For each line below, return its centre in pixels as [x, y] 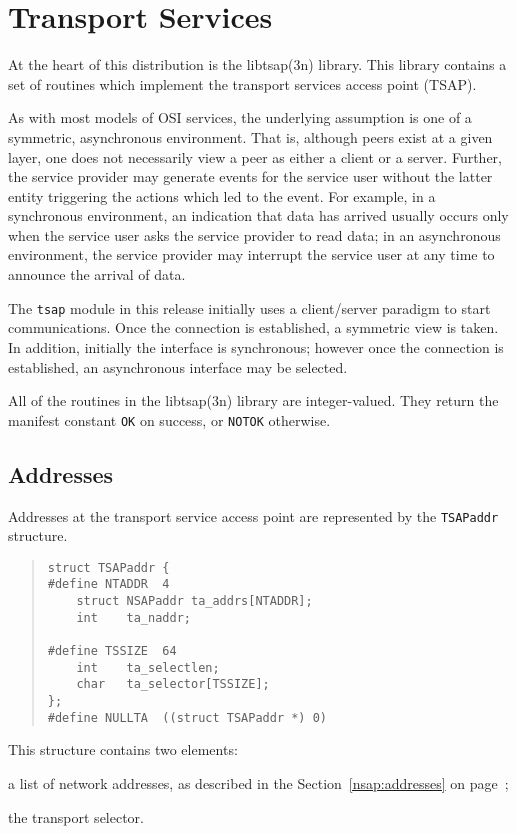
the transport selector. [76, 816]
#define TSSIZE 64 [112, 651]
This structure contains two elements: [123, 749]
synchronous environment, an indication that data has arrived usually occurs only [258, 215]
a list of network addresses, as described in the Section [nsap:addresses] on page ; [258, 782]
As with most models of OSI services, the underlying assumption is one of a [240, 117]
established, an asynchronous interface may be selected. [178, 366]
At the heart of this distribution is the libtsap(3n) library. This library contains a [257, 64]
